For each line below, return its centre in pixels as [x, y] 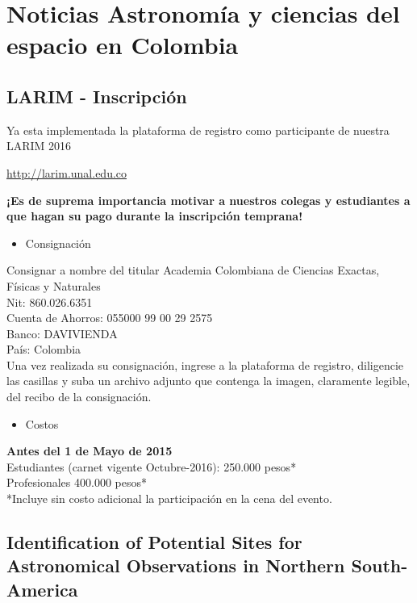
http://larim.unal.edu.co [67, 172]
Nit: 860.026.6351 [50, 301]
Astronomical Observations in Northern [176, 565]
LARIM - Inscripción [97, 96]
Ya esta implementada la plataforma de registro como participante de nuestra [198, 130]
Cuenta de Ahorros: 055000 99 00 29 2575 [110, 318]
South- [379, 565]
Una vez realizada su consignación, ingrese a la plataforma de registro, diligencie [205, 364]
